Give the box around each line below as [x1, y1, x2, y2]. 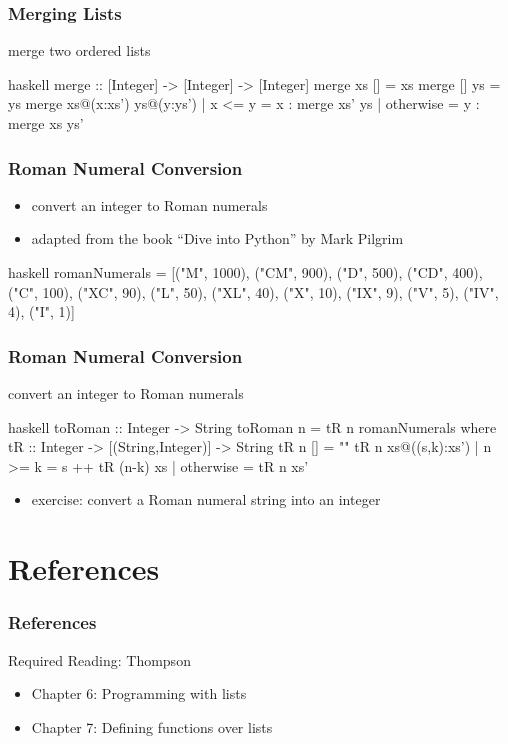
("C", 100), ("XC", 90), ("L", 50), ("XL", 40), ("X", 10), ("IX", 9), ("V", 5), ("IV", [8, 281, 499, 302]
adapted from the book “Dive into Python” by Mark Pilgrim [31, 228, 404, 249]
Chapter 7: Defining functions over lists [31, 716, 273, 737]
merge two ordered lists [8, 40, 151, 61]
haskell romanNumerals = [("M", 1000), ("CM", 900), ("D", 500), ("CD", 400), [8, 262, 483, 282]
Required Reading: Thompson [8, 649, 191, 670]
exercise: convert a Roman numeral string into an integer [31, 489, 381, 510]
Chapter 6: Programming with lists [31, 683, 247, 704]
